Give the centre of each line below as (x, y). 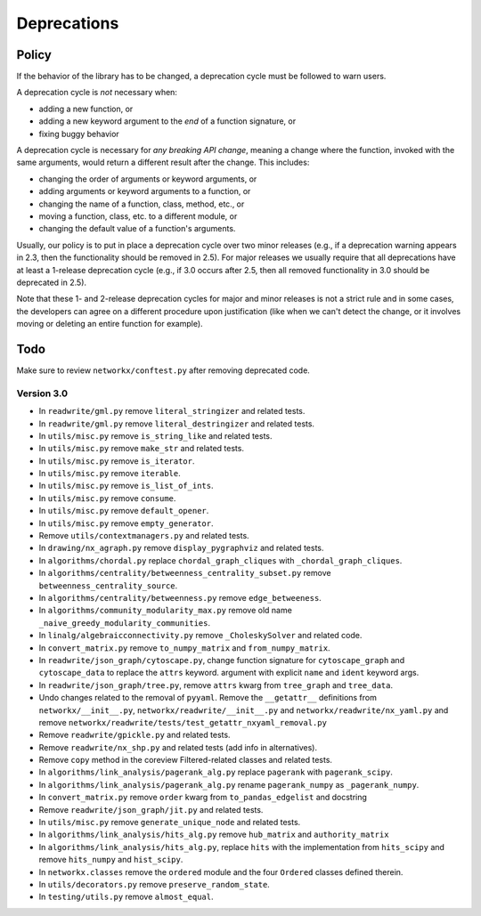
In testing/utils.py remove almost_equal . (126, 897)
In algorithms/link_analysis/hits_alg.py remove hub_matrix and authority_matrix (214, 835)
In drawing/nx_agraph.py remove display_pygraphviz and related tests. (181, 548)
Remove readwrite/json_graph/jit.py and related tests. (151, 809)
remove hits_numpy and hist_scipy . (111, 860)
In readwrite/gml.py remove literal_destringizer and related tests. (177, 424)
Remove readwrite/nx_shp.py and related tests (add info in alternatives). (178, 747)
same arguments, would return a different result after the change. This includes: (163, 162)
